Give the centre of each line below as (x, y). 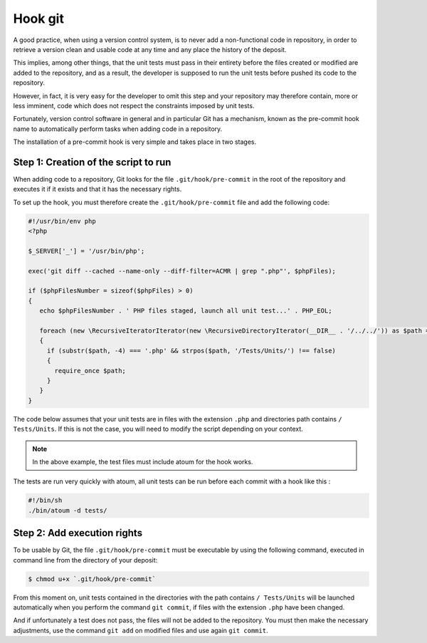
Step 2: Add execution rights (78, 533)
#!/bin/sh (45, 501)
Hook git (38, 19)
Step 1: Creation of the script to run (92, 162)
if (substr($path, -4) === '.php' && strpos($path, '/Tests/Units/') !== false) (191, 350)
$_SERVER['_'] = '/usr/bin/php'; (86, 251)
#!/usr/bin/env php (62, 221)
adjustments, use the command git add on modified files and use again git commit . (141, 630)
